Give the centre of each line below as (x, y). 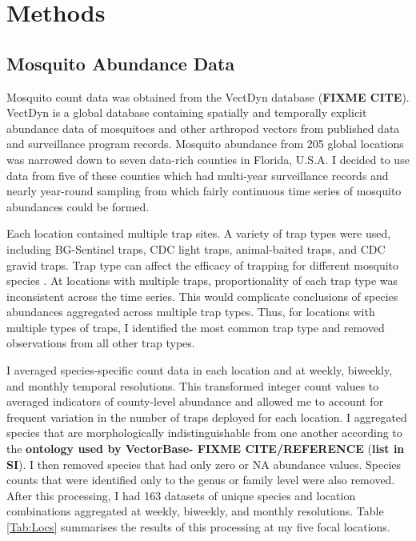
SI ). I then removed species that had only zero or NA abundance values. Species (204, 464)
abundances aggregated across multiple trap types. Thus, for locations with (191, 312)
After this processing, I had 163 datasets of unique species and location (181, 495)
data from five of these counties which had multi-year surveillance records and (198, 175)
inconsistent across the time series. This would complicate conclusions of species (202, 296)
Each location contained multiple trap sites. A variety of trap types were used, (199, 233)
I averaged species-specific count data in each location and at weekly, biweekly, (200, 370)
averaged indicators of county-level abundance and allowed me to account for (195, 401)
